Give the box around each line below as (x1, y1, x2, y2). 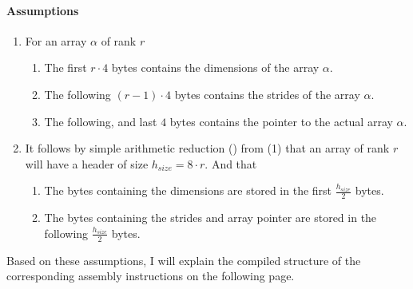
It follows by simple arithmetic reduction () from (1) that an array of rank (25, 140, 390, 156)
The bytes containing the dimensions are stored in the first (44, 182, 332, 199)
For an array (25, 32, 87, 49)
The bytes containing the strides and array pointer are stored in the (44, 209, 377, 226)
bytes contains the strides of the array (174, 85, 360, 102)
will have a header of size (25, 155, 149, 172)
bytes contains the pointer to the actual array (169, 113, 393, 129)
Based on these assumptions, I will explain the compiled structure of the (6, 251, 361, 268)
